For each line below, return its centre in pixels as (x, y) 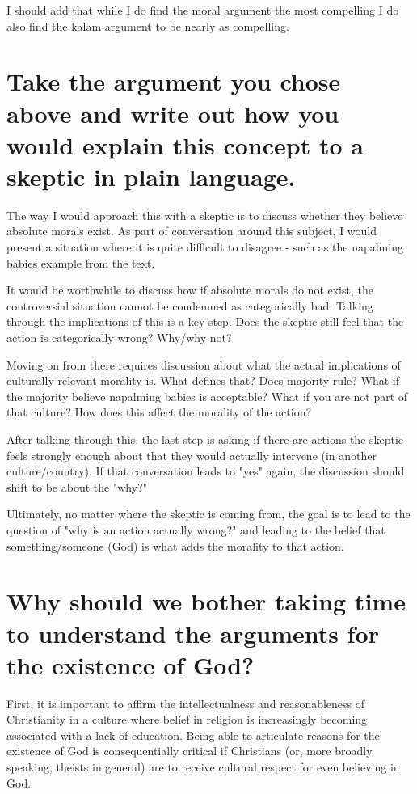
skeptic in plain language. (151, 176)
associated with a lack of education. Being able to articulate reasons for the (193, 735)
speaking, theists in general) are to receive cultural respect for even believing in (203, 767)
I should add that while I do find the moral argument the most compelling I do (203, 10)
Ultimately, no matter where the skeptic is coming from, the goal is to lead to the (208, 514)
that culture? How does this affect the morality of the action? (159, 412)
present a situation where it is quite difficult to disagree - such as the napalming (205, 247)
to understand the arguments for (193, 633)
